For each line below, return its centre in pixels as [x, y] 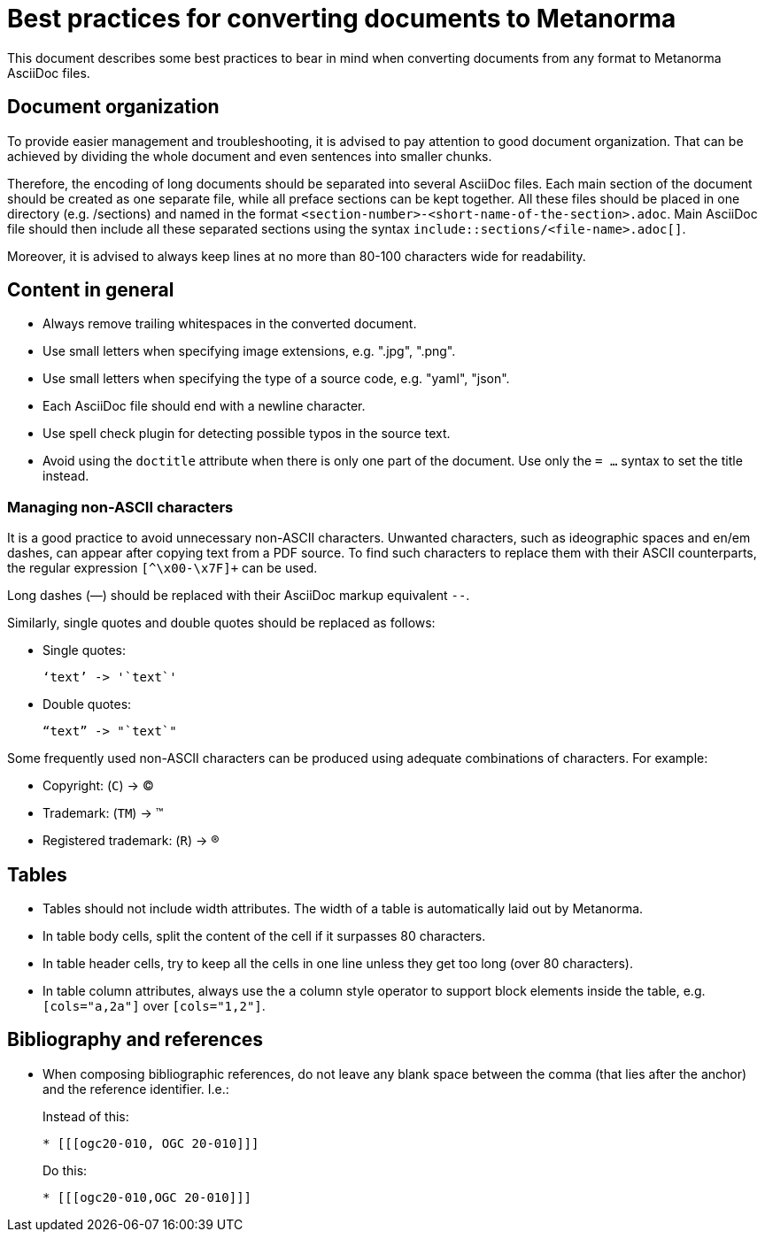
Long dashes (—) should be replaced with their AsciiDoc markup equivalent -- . [239, 596]
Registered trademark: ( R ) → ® [131, 841]
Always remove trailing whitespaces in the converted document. [230, 324]
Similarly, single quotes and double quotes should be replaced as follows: [221, 623]
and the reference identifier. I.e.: [136, 1089]
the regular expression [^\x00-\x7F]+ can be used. [162, 568]
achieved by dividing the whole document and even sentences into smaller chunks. [250, 156]
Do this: [65, 1170]
